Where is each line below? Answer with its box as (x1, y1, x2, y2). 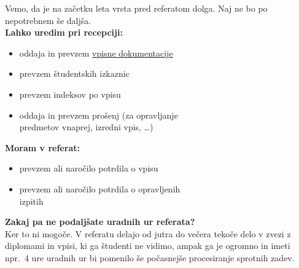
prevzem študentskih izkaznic (19, 67, 130, 80)
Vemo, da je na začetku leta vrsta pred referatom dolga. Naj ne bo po (5, 2, 268, 14)
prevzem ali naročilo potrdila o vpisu (19, 162, 158, 175)
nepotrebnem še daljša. (5, 14, 91, 26)
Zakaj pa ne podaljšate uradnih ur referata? (5, 215, 195, 228)
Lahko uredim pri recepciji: (5, 26, 123, 39)
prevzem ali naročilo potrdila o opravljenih (19, 182, 181, 195)
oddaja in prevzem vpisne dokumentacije (19, 46, 173, 59)
